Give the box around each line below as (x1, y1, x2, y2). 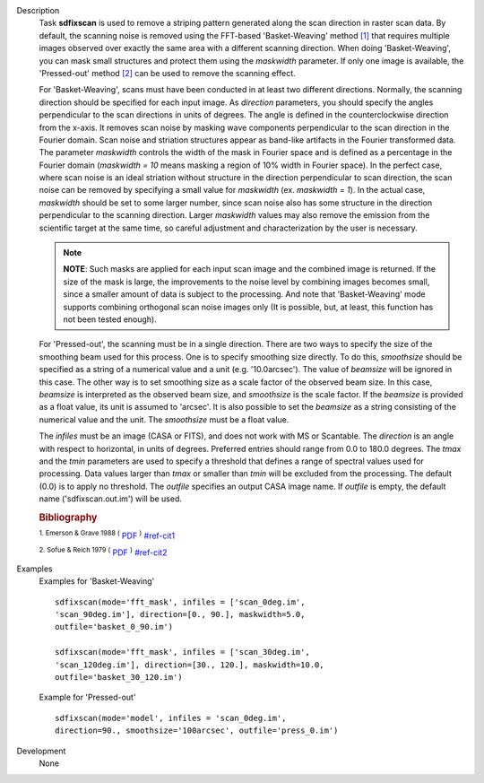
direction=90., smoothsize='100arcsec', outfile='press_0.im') (55, 726, 339, 735)
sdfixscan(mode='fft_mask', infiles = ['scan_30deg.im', (55, 647, 311, 657)
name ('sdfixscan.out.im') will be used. (39, 493, 183, 504)
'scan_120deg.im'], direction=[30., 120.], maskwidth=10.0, (55, 659, 324, 670)
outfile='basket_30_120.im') (55, 673, 183, 683)
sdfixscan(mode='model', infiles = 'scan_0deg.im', (55, 713, 287, 723)
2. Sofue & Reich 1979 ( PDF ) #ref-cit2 (39, 545, 168, 558)
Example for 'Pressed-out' (39, 692, 136, 703)
